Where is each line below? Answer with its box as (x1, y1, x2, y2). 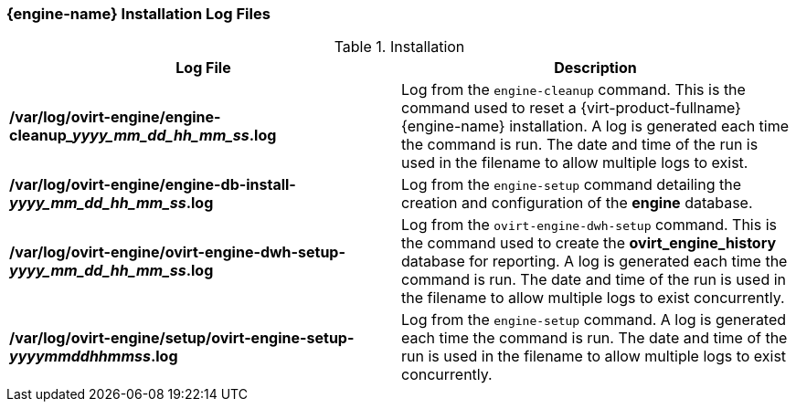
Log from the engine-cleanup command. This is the (401, 80, 746, 100)
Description (554, 58, 637, 78)
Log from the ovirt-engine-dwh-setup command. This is (401, 215, 777, 235)
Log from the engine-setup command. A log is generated (401, 310, 787, 330)
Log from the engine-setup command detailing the (401, 175, 742, 194)
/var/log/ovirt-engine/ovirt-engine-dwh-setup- (9, 243, 345, 262)
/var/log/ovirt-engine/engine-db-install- (9, 175, 296, 194)
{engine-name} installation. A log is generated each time (401, 117, 790, 136)
